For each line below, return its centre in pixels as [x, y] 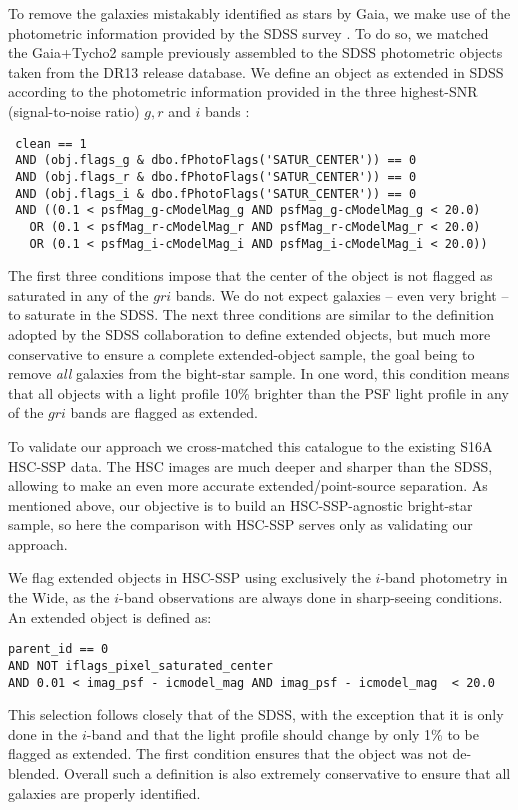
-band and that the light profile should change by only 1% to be [282, 733]
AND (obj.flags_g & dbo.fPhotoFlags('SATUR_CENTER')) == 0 [216, 160]
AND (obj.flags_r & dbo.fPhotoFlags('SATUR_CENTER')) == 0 [216, 176]
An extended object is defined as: [110, 616]
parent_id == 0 [58, 649]
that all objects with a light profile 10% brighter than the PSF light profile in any [258, 392]
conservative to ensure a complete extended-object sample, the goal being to [241, 353]
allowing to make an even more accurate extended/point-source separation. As [248, 485]
